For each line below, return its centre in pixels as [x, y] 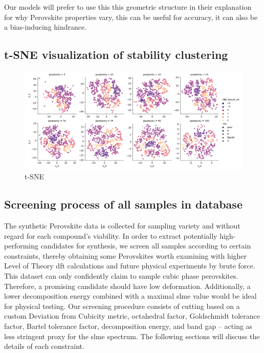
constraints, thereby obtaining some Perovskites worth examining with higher [126, 255]
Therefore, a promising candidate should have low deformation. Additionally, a [127, 286]
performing [21, 246]
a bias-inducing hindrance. [46, 27]
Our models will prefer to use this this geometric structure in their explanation [128, 7]
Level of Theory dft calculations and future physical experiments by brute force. [130, 266]
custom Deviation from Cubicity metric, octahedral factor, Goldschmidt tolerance [132, 316]
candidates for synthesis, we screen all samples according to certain [146, 246]
